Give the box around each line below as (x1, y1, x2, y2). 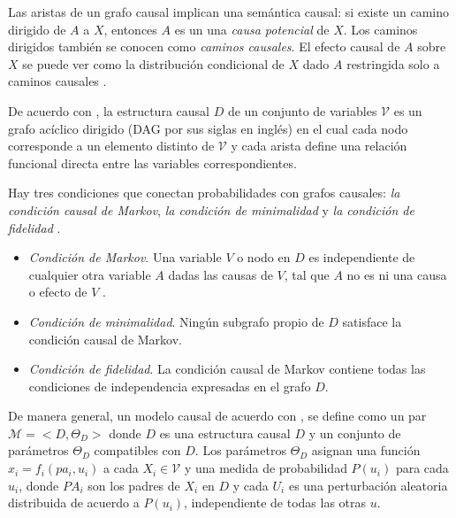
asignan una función (311, 441, 421, 460)
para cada (395, 459, 449, 477)
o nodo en (237, 248, 291, 267)
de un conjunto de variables (227, 101, 377, 120)
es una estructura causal (159, 423, 291, 442)
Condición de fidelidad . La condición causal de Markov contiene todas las (28, 360, 426, 378)
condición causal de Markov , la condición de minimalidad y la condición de (8, 200, 414, 219)
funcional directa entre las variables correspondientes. (8, 153, 297, 172)
